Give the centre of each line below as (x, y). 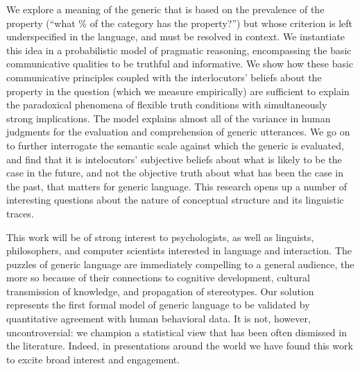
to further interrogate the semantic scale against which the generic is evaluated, (175, 145)
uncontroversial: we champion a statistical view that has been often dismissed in (177, 332)
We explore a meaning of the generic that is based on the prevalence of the (165, 9)
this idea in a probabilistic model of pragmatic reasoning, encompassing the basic (179, 50)
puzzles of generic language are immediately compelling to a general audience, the (180, 264)
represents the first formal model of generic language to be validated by (158, 305)
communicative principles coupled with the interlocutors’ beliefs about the (164, 77)
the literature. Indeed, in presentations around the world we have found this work (180, 346)
